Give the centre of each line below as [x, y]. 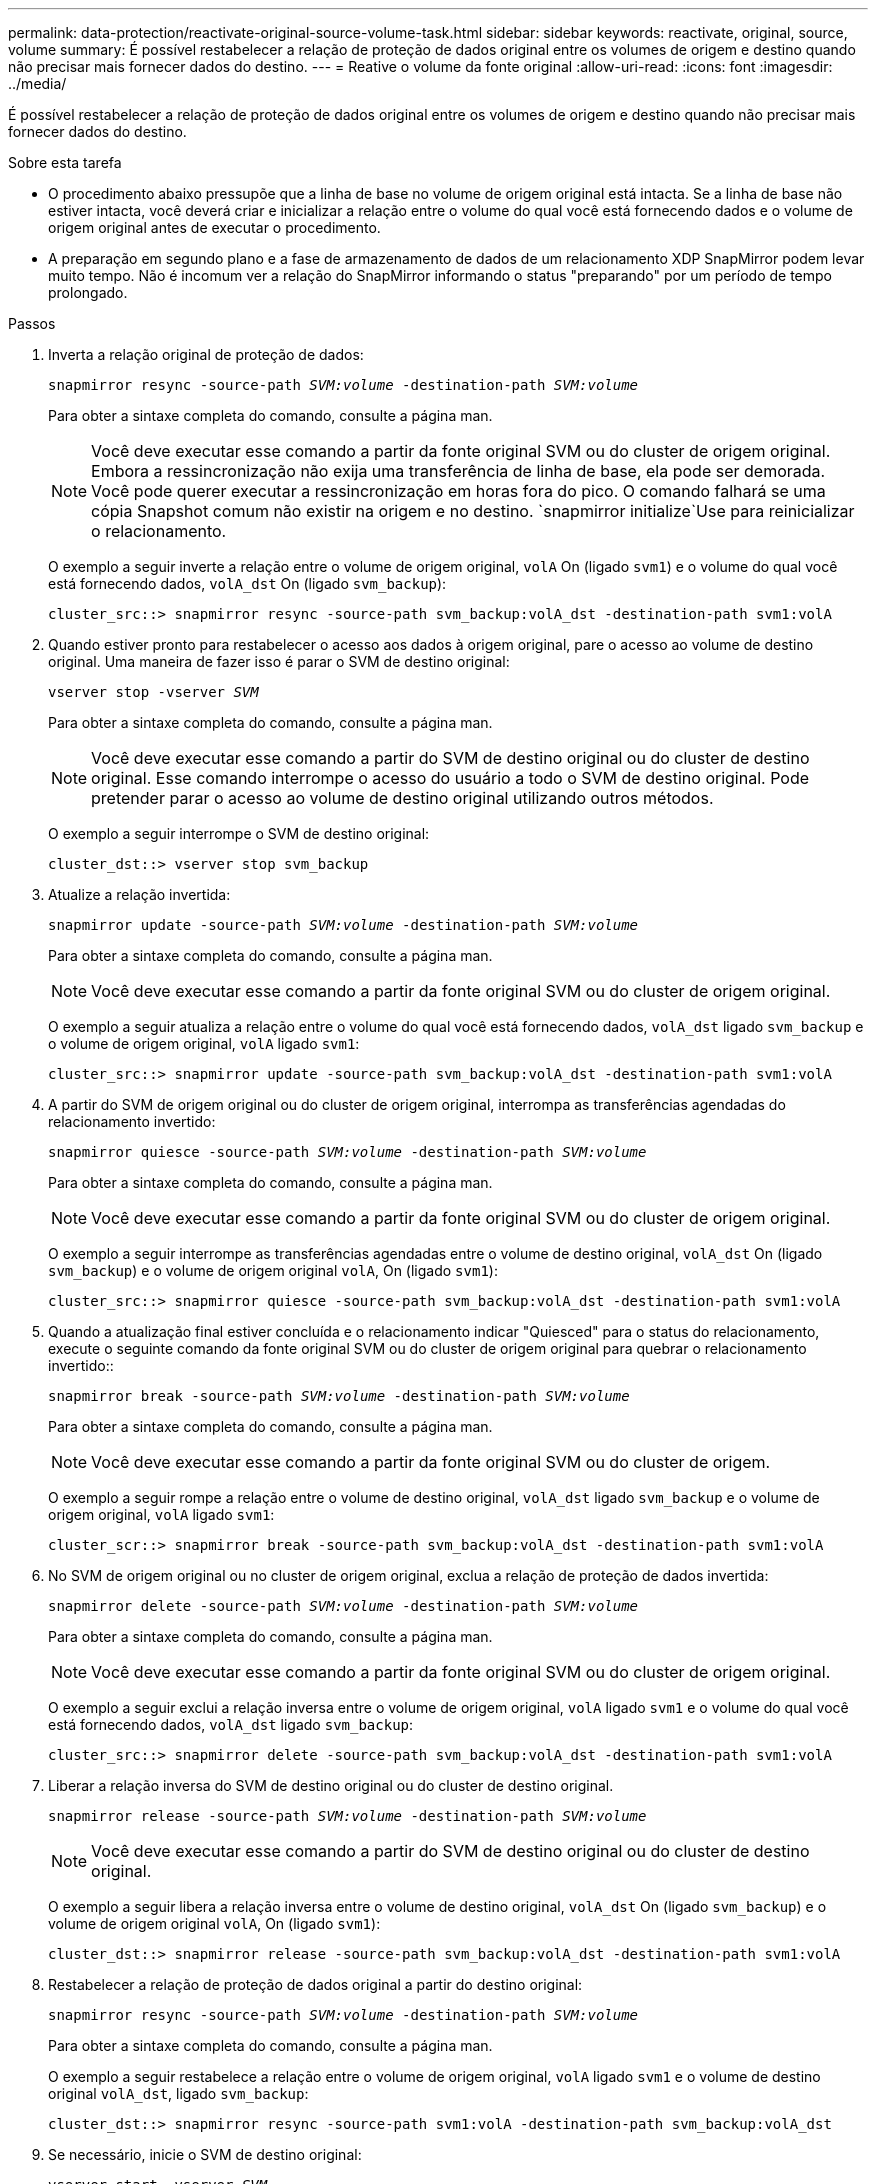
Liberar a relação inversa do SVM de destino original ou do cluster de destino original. [331, 1785]
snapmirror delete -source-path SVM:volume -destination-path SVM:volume [343, 1606]
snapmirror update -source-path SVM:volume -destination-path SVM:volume [343, 925]
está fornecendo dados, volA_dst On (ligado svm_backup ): [247, 583]
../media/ [37, 83]
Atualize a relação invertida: [139, 894]
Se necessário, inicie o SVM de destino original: [205, 2154]
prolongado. [88, 292]
